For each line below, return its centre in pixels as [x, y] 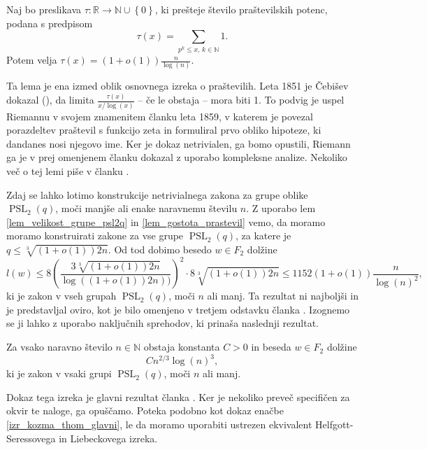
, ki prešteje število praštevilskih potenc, [241, 9]
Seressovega [31, 438]
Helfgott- [334, 424]
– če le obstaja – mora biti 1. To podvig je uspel [241, 100]
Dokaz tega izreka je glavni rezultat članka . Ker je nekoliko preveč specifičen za [178, 396]
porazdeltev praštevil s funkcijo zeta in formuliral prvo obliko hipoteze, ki [164, 130]
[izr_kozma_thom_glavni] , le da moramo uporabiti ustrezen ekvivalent [159, 424]
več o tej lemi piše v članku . [68, 171]
